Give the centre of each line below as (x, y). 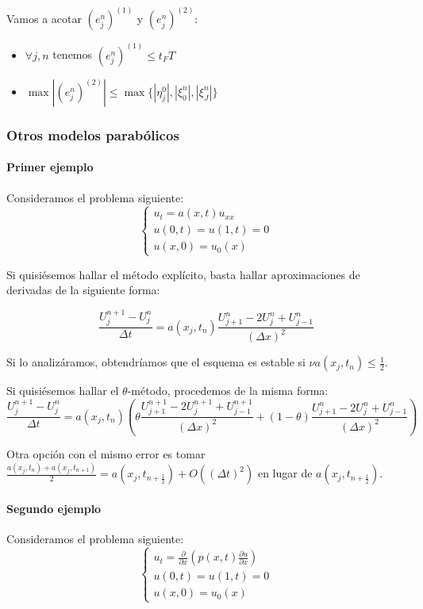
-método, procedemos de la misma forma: (228, 391)
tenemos (73, 54)
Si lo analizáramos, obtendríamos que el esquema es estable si (156, 362)
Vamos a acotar (44, 19)
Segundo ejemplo (54, 508)
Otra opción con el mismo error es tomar (106, 454)
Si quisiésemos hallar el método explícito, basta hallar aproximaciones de (183, 274)
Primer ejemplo (50, 167)
